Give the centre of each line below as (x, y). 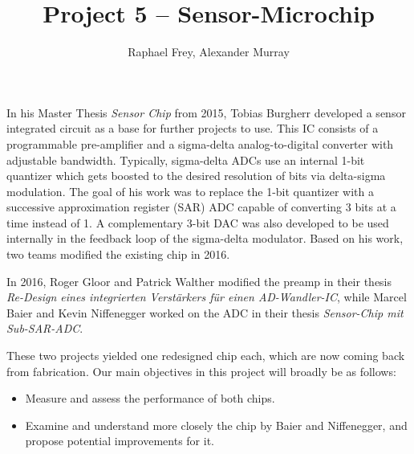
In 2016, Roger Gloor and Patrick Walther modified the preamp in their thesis (199, 281)
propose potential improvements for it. (120, 441)
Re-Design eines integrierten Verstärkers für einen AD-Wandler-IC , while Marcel (207, 297)
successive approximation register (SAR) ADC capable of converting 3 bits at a (201, 207)
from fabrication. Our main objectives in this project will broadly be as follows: (201, 371)
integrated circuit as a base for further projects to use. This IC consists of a (193, 128)
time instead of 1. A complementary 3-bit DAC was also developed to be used (198, 222)
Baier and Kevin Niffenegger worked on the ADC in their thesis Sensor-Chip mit (205, 312)
